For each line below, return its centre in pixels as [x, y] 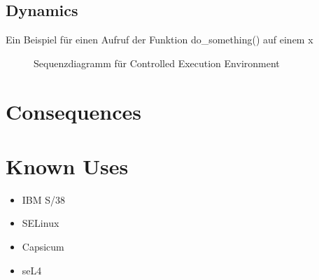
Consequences [74, 111]
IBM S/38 [44, 199]
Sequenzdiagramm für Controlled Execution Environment [157, 63]
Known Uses [67, 166]
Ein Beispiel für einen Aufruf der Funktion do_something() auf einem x [159, 40]
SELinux [41, 223]
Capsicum [43, 247]
